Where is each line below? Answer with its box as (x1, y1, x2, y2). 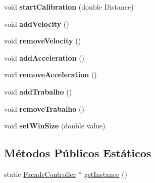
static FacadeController (4, 168, 76, 179)
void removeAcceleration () (4, 69, 97, 80)
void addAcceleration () (4, 52, 85, 63)
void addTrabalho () (4, 86, 72, 97)
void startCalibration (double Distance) (4, 2, 134, 12)
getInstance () (84, 168, 127, 179)
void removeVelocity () (4, 35, 81, 46)
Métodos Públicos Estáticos (4, 145, 151, 161)
